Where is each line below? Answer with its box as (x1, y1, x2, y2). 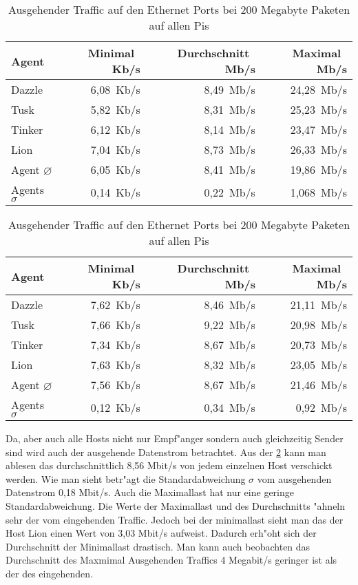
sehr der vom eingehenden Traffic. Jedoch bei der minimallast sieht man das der (6, 512, 344, 526)
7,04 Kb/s (90, 141, 140, 157)
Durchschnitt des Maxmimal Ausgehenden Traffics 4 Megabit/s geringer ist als (6, 553, 337, 567)
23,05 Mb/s (290, 357, 347, 373)
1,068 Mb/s (290, 184, 347, 200)
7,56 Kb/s (90, 377, 140, 393)
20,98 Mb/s (290, 317, 347, 333)
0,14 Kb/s (90, 184, 140, 200)
